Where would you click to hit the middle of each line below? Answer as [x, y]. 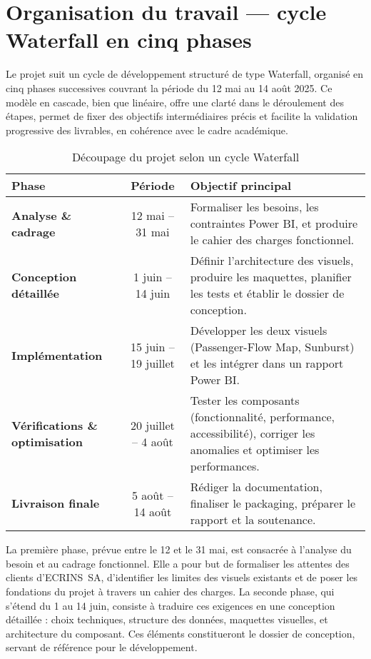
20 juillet [153, 425]
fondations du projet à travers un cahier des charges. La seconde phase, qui [170, 592]
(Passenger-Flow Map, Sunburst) [272, 347]
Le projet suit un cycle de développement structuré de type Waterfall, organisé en [185, 74]
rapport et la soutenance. [253, 520]
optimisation [47, 441]
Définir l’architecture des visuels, [272, 261]
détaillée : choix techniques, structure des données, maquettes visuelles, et [167, 619]
